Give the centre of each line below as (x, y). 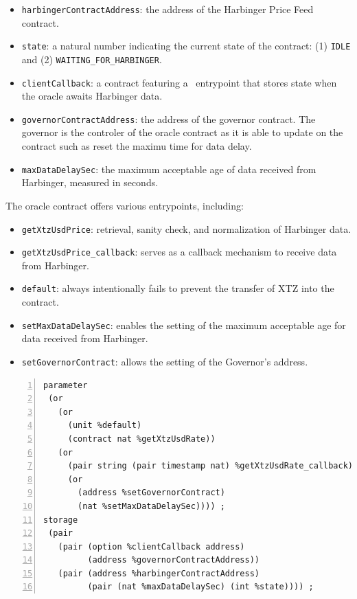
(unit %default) (105, 426)
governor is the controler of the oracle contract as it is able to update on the (182, 132)
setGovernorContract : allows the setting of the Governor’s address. (165, 361)
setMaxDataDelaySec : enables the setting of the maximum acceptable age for (184, 325)
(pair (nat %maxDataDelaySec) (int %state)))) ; (200, 587)
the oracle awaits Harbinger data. (92, 96)
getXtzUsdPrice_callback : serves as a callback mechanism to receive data (179, 252)
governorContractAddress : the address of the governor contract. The (169, 118)
